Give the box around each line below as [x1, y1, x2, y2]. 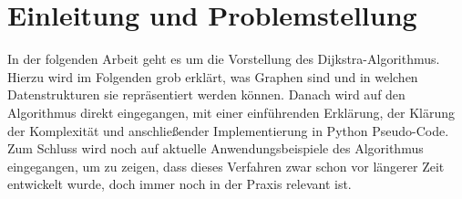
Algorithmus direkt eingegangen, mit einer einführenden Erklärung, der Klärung [7, 102, 456, 121]
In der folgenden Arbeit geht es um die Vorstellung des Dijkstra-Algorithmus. [7, 49, 440, 68]
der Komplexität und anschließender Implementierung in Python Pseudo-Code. [7, 120, 449, 140]
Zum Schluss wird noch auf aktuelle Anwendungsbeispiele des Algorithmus [7, 139, 424, 158]
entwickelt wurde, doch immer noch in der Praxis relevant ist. [7, 174, 352, 194]
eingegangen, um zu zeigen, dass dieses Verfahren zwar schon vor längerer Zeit [7, 156, 445, 175]
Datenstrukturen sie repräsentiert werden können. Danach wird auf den [7, 85, 406, 104]
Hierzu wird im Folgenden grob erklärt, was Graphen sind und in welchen [7, 67, 418, 86]
